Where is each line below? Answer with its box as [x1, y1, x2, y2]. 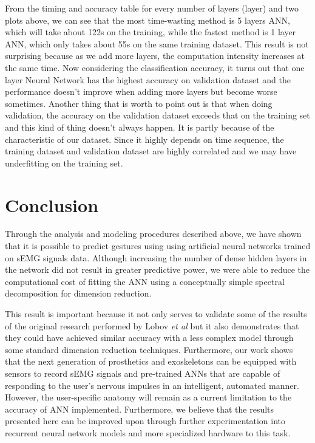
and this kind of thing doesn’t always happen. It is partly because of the [5, 120, 274, 133]
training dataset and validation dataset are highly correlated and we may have [5, 145, 297, 157]
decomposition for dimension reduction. [5, 287, 152, 300]
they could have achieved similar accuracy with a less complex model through [5, 331, 294, 344]
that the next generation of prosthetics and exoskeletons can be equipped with [5, 355, 297, 368]
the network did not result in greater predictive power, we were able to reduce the [5, 263, 310, 276]
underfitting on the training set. [5, 156, 123, 169]
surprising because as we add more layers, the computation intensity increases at [5, 49, 305, 62]
